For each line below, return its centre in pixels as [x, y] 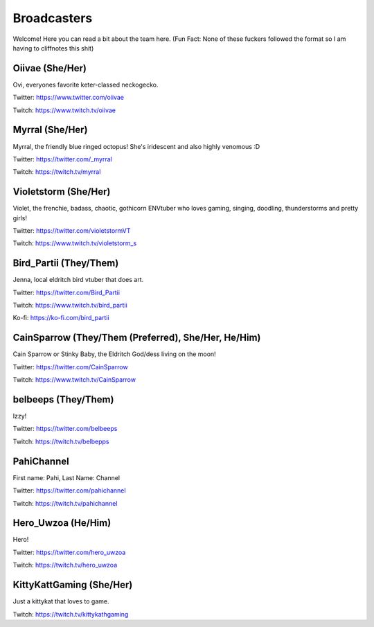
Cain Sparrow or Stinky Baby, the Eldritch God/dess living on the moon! [114, 354]
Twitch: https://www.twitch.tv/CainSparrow [74, 380]
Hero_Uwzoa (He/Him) [62, 523]
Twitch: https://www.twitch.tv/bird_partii [70, 306]
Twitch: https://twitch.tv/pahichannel [65, 503]
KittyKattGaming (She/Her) [73, 585]
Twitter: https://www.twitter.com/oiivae [69, 98]
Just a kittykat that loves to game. [61, 601]
